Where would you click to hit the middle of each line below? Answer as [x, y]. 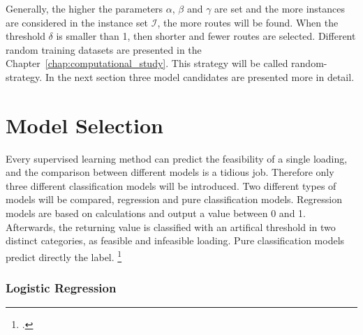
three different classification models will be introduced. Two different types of [171, 185]
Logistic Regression [61, 288]
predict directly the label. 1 [64, 255]
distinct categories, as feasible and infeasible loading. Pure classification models [175, 240]
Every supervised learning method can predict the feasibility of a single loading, [177, 158]
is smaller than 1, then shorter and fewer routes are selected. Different [206, 36]
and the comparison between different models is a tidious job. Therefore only [170, 172]
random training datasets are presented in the [104, 49]
